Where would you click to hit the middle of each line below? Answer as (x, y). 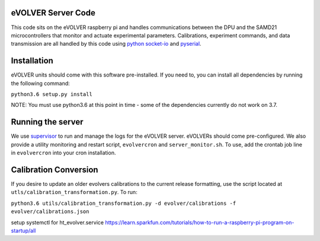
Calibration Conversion (55, 169)
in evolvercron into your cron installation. (63, 153)
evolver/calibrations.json (50, 212)
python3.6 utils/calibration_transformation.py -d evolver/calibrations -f (124, 203)
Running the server (47, 122)
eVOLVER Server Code (53, 13)
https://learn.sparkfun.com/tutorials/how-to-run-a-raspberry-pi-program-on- (199, 222)
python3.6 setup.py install (52, 94)
